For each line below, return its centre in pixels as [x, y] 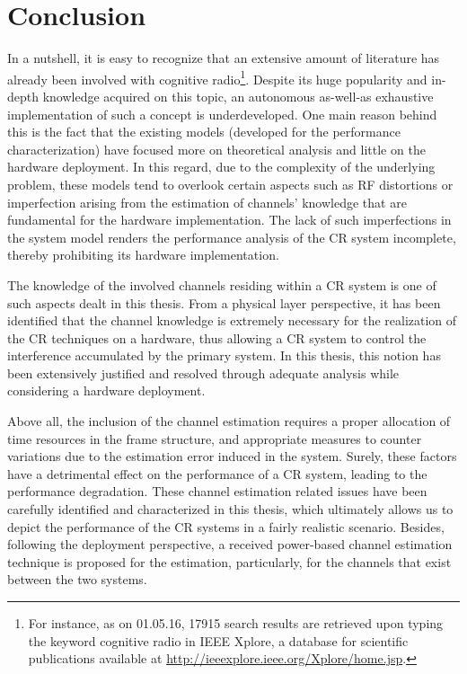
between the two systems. [77, 579]
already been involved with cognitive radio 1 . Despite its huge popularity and [217, 77]
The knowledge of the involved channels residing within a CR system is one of [222, 284]
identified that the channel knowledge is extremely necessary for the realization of [232, 320]
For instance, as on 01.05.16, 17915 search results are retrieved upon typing [236, 623]
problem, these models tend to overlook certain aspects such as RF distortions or [230, 184]
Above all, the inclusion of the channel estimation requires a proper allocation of [229, 421]
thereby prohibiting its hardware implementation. [143, 255]
